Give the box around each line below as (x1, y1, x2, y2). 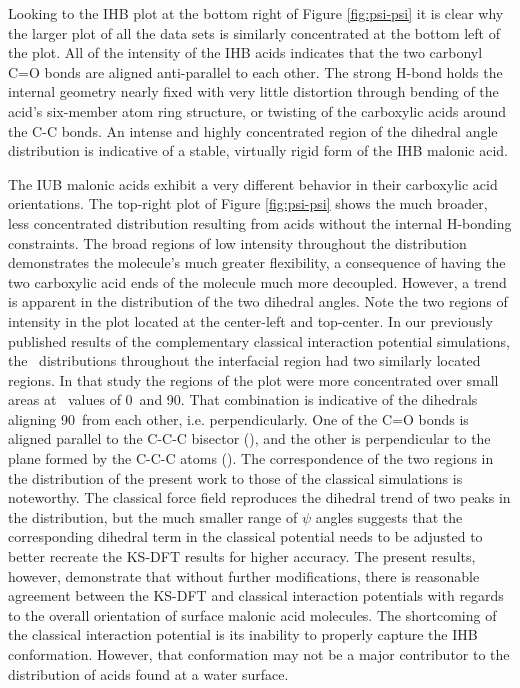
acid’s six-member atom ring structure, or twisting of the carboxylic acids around (8, 100, 507, 121)
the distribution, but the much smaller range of (8, 506, 298, 527)
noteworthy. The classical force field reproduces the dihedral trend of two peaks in (8, 487, 511, 508)
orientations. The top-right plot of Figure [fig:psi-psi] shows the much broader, (8, 193, 488, 214)
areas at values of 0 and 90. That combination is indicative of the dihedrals (8, 389, 478, 410)
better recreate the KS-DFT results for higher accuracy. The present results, (8, 546, 476, 567)
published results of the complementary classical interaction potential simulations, (8, 330, 510, 351)
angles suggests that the (315, 506, 463, 527)
